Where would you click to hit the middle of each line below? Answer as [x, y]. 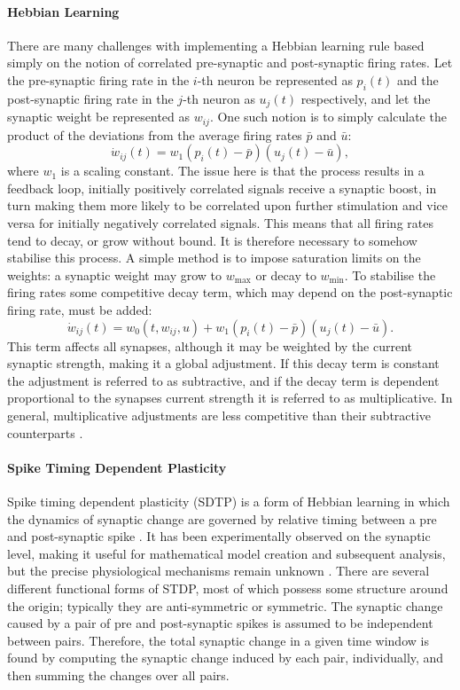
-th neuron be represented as [275, 79]
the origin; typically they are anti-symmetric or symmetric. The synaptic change [225, 605]
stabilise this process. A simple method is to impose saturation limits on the [214, 258]
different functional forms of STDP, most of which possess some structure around [228, 588]
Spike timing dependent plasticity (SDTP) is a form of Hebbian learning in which [229, 501]
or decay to [286, 274]
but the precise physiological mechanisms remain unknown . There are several [218, 571]
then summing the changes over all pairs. [118, 674]
